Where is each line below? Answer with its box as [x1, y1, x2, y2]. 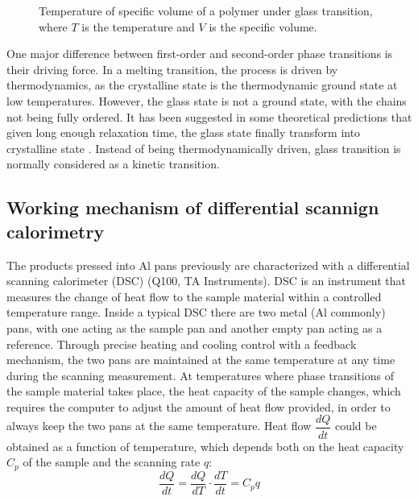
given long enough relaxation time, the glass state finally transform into [6, 124, 361, 141]
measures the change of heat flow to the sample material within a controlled [6, 288, 382, 304]
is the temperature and [81, 18, 195, 35]
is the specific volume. [209, 18, 317, 35]
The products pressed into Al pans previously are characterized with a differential [6, 256, 410, 273]
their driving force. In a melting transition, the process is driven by [6, 60, 338, 77]
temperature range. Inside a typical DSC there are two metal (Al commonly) [6, 304, 386, 321]
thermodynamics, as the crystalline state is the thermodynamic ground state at [6, 77, 398, 93]
